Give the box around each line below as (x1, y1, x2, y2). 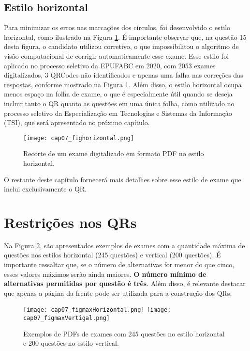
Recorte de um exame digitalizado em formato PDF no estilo (23, 148, 204, 159)
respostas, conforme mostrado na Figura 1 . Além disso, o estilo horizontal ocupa (4, 79, 242, 89)
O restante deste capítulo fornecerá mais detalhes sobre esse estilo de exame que (4, 174, 241, 184)
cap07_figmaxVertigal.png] (23, 315, 110, 322)
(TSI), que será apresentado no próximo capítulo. (4, 117, 150, 128)
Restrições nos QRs (4, 212, 137, 232)
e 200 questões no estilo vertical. (23, 338, 119, 348)
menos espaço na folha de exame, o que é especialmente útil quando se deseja (4, 89, 233, 99)
